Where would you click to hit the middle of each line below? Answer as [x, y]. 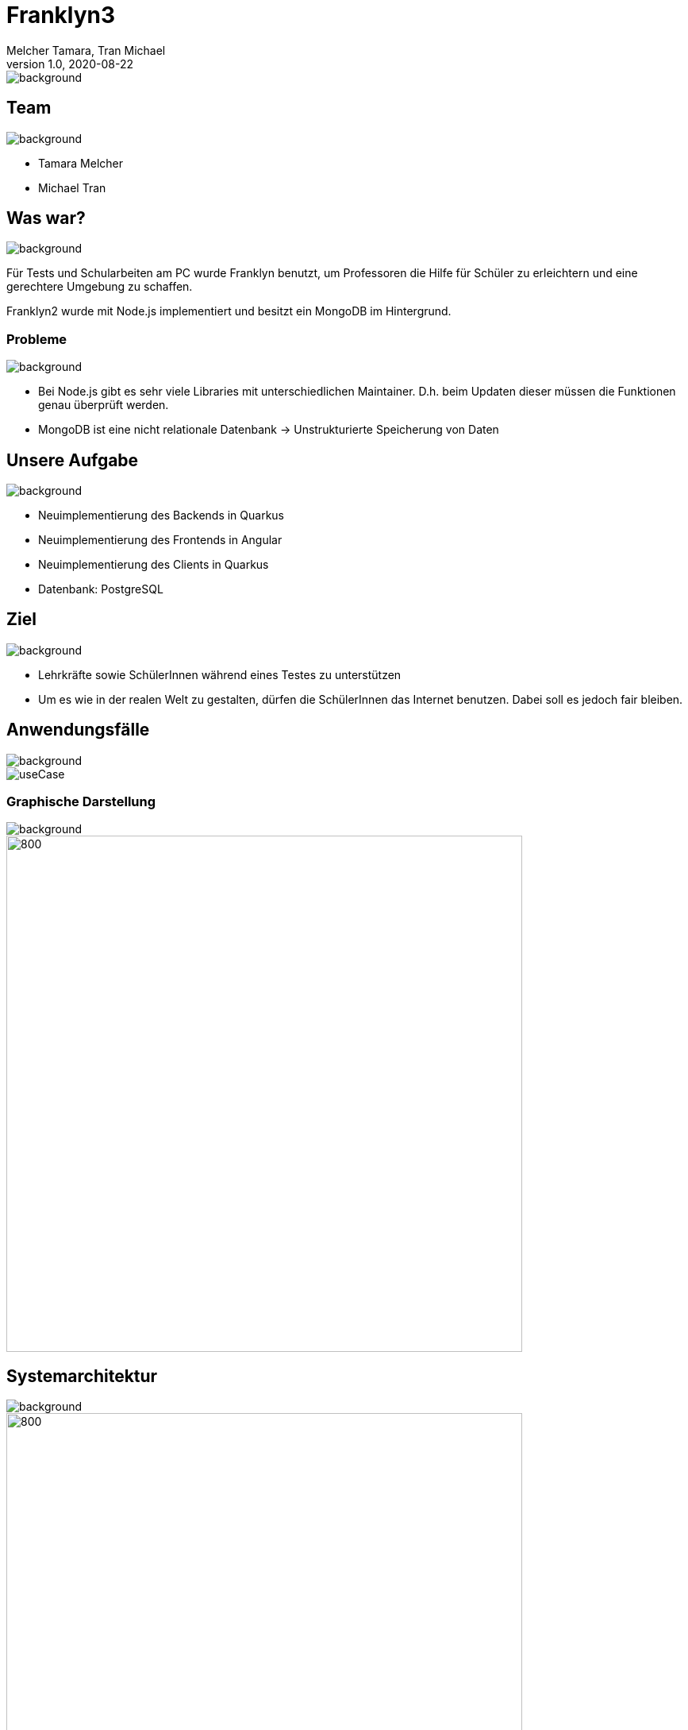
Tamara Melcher [81, 163]
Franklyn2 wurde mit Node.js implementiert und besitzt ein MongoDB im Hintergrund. [229, 311]
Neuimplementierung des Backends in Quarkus [161, 516]
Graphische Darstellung [81, 802]
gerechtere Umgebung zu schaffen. [100, 287]
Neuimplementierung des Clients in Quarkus [154, 565]
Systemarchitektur [82, 1376]
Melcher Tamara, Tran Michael [86, 50]
